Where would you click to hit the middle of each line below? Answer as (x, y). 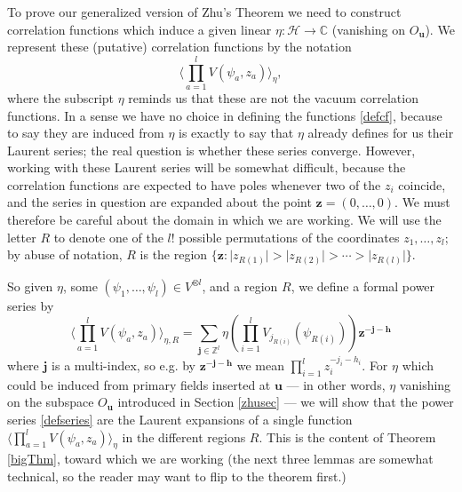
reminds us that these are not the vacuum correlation (273, 97)
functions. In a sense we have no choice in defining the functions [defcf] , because (225, 115)
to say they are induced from (86, 133)
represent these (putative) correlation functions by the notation (179, 47)
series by (31, 305)
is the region (174, 254)
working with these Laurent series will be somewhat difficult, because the (207, 167)
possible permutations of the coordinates (289, 237)
